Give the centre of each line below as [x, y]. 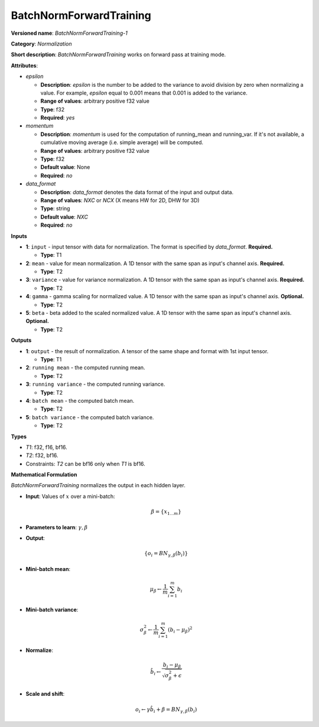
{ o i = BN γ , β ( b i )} [166, 554]
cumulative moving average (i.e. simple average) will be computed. [122, 142]
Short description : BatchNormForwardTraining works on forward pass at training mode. [118, 55]
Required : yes [58, 118]
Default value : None [65, 167]
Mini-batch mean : [48, 569]
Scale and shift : [45, 694]
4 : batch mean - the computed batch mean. [80, 400]
